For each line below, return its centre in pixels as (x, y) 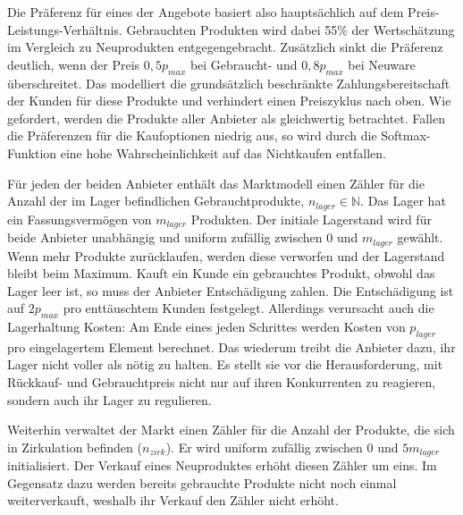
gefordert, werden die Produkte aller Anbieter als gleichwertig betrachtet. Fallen (227, 118)
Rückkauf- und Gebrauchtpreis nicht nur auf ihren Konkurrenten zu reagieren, (222, 382)
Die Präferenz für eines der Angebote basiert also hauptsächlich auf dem (206, 12)
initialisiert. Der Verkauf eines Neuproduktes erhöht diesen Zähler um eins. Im (222, 465)
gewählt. (420, 237)
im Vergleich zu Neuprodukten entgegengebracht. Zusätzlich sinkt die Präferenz (225, 47)
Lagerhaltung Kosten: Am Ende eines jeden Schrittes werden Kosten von (206, 327)
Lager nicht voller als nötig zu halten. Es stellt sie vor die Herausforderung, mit (225, 364)
